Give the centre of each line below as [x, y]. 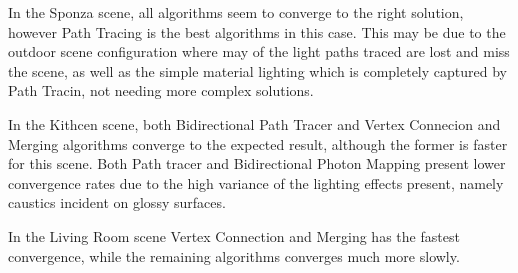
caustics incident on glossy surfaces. [117, 202]
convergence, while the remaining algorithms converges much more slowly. [234, 255]
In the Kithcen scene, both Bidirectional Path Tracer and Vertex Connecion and [254, 123]
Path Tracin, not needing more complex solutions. [161, 90]
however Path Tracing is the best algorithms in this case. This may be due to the [257, 31]
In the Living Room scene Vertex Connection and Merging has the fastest [234, 235]
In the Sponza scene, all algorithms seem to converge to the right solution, [236, 12]
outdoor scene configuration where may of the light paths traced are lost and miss [259, 51]
